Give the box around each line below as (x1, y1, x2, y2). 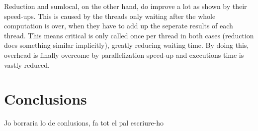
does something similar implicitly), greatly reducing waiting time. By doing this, (4, 40, 249, 50)
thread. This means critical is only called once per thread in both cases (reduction (4, 30, 254, 40)
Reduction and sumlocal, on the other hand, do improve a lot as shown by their (4, 1, 247, 11)
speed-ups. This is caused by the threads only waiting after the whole (4, 10, 216, 21)
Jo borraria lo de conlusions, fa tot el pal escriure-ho (4, 118, 164, 128)
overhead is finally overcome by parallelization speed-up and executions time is (4, 49, 244, 60)
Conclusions (4, 89, 87, 109)
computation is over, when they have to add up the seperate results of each (4, 20, 233, 31)
